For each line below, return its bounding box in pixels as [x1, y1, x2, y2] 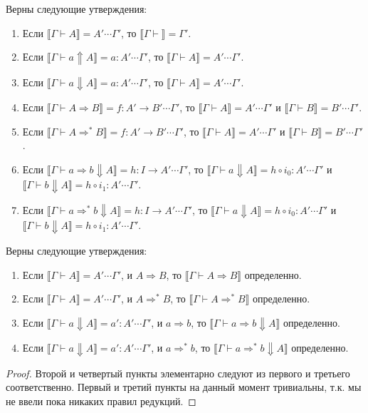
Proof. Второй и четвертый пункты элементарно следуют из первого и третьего [6, 365, 350, 380]
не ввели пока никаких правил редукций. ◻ [6, 393, 196, 408]
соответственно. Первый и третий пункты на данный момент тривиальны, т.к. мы [6, 379, 362, 394]
